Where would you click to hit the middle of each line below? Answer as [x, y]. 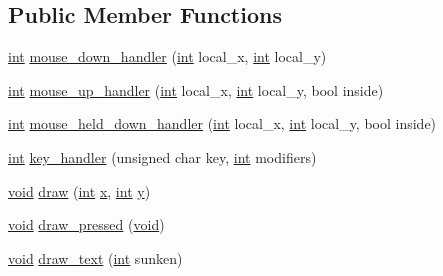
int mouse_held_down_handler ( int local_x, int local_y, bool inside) [222, 123]
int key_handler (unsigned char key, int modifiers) [162, 156]
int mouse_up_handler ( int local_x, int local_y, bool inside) [196, 89]
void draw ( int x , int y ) [79, 190]
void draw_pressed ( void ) [86, 224]
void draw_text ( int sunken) [95, 257]
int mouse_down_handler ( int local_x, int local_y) [167, 56]
